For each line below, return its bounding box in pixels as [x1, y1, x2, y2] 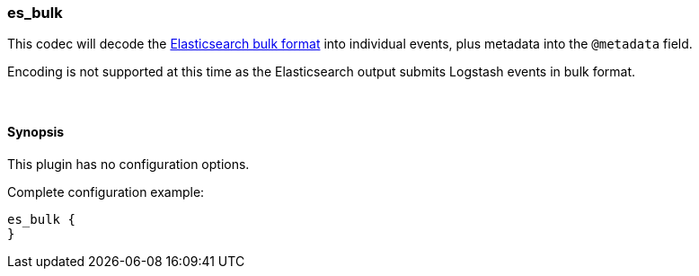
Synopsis [7, 123, 65, 139]
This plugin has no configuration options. [7, 156, 250, 172]
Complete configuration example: [7, 183, 205, 200]
